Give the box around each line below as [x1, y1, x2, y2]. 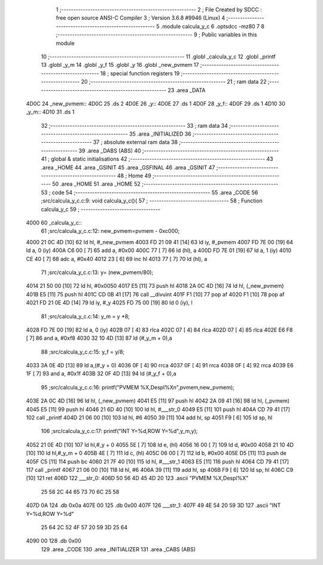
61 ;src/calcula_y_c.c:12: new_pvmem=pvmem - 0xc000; [41, 228, 180, 235]
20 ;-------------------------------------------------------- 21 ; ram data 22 [81, 78, 267, 85]
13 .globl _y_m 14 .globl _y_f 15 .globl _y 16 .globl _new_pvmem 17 [41, 62, 199, 69]
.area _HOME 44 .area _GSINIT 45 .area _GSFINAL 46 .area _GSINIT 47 [41, 164, 215, 171]
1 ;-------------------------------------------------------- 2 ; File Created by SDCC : [56, 6, 263, 13]
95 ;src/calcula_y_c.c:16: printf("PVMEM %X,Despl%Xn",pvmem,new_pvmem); [41, 383, 234, 391]
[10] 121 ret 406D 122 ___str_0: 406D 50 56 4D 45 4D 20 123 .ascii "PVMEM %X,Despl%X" [26, 475, 249, 482]
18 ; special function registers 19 [100, 69, 180, 77]
